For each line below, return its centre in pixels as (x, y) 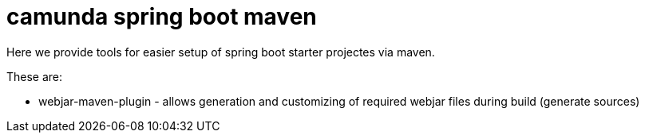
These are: (35, 76)
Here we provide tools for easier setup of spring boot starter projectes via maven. (221, 52)
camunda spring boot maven (162, 17)
